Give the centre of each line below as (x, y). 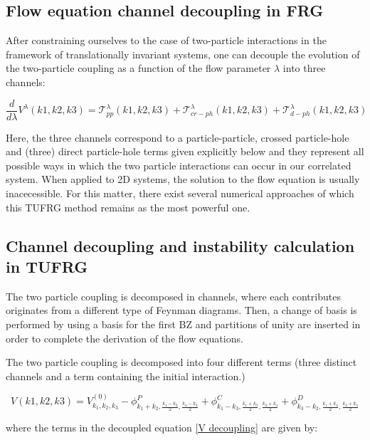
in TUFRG (47, 266)
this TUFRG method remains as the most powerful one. (128, 207)
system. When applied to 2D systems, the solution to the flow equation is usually (183, 179)
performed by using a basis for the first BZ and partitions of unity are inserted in (183, 324)
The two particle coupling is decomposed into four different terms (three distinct (181, 362)
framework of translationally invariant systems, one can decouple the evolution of (183, 54)
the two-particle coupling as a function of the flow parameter (138, 68)
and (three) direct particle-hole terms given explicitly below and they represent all (185, 151)
